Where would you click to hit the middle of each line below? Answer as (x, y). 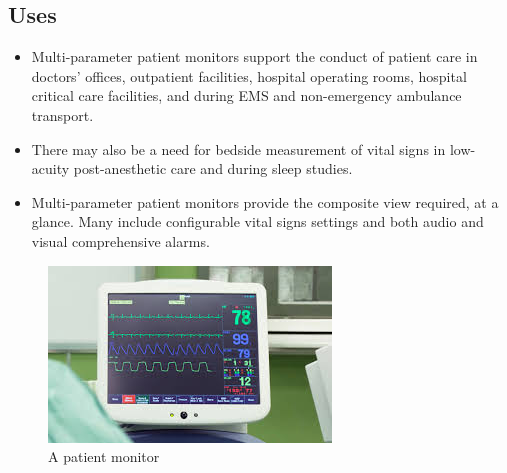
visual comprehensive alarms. (120, 240)
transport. (62, 114)
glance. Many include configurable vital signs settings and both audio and (257, 221)
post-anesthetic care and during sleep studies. (213, 168)
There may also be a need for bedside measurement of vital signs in (238, 148)
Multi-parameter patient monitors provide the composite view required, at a (265, 201)
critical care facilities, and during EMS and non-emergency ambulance (246, 95)
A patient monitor (104, 456)
